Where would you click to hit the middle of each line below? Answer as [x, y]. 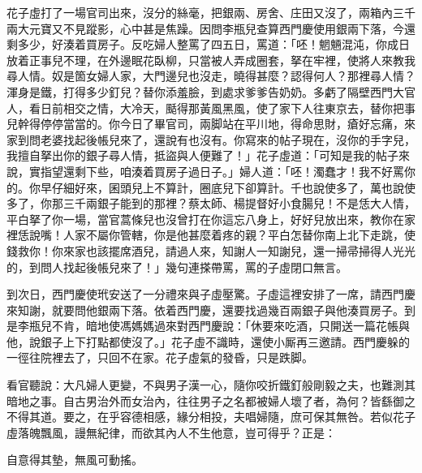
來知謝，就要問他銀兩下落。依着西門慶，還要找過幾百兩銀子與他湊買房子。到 [211, 310]
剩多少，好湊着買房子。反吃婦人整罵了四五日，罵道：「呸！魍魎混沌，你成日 [208, 44]
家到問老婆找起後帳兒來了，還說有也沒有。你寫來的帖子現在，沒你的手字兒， [211, 139]
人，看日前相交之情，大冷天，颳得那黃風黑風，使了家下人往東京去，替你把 [205, 107]
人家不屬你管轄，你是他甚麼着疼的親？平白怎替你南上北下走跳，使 [239, 235]
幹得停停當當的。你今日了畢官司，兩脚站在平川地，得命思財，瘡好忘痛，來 [216, 124]
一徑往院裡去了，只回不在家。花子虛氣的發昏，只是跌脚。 [160, 357]
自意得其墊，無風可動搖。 [75, 460]
